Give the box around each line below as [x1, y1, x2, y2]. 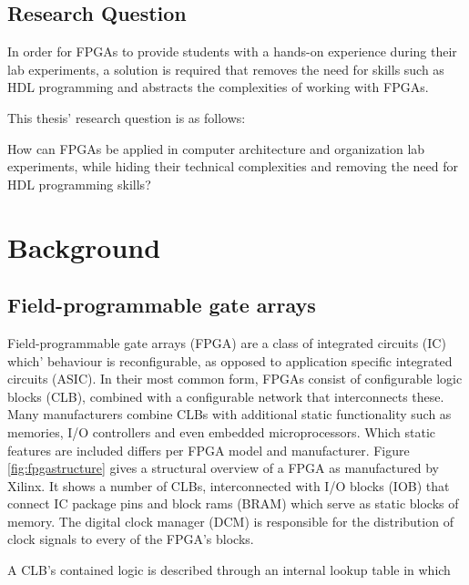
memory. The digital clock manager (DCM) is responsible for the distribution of [7, 511, 454, 530]
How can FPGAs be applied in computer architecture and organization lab [7, 139, 425, 158]
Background [7, 228, 161, 265]
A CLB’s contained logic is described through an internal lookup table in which [7, 560, 451, 580]
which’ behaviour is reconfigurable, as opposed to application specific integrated [7, 351, 453, 370]
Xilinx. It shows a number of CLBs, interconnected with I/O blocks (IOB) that [7, 476, 450, 495]
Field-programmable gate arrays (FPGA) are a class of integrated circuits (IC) [7, 333, 446, 352]
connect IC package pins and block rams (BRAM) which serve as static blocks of [7, 494, 459, 513]
